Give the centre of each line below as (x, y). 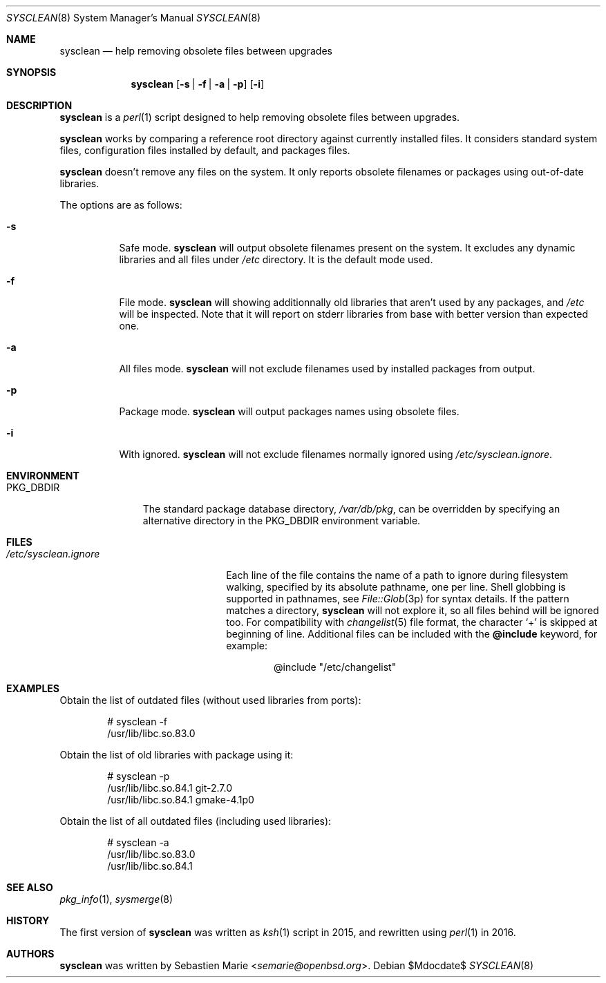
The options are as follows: (121, 205)
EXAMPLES (33, 688)
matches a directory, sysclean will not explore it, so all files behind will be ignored (413, 610)
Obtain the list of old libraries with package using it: (177, 755)
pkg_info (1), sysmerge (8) (116, 899)
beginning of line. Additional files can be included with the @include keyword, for (412, 634)
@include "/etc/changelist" (335, 667)
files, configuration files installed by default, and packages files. (205, 150)
